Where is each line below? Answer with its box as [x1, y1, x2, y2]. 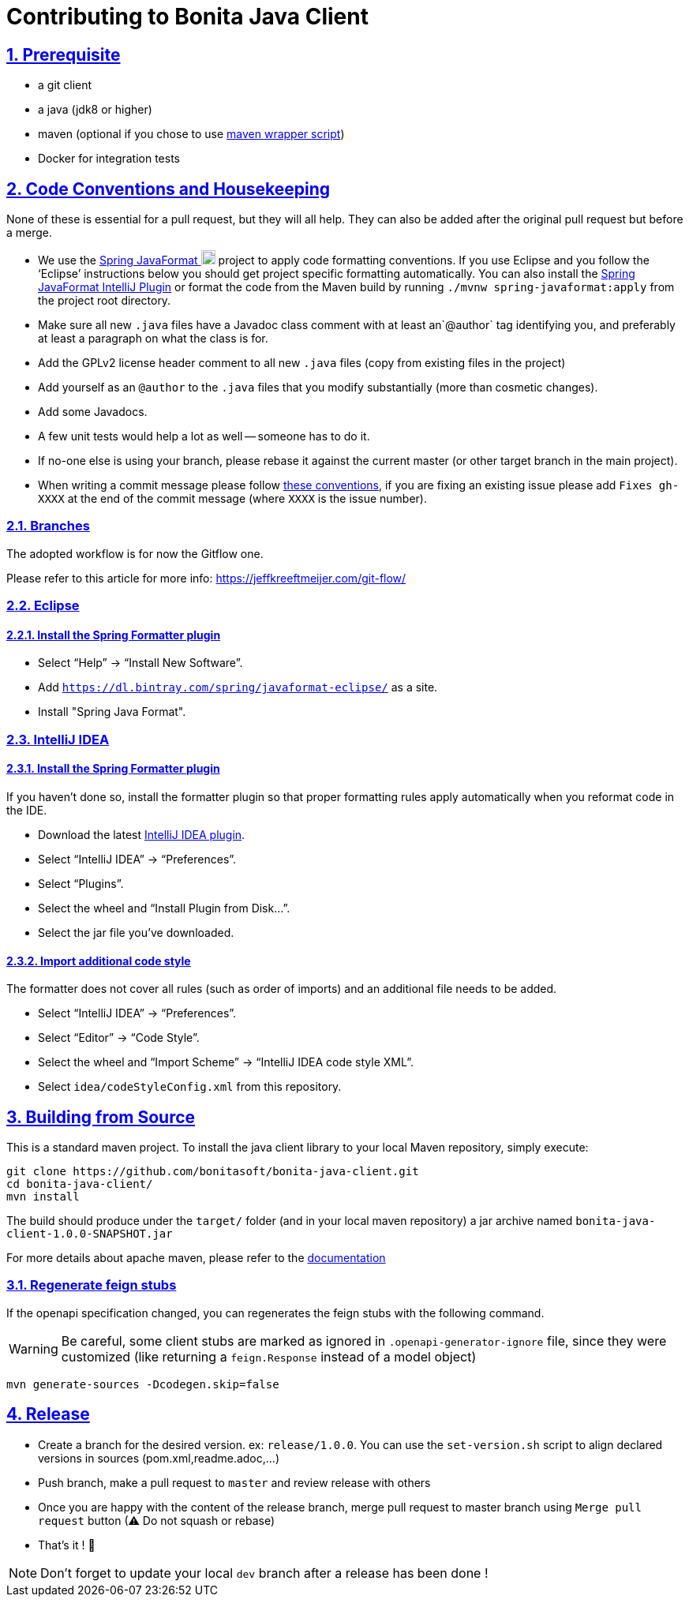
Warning [9, 1340, 58, 1357]
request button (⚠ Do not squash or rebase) [38, 1513, 275, 1527]
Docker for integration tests [38, 152, 180, 166]
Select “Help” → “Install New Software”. [38, 656, 243, 670]
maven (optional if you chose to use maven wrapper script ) [38, 127, 345, 141]
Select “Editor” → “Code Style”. [38, 1031, 200, 1045]
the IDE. [6, 803, 47, 817]
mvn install [6, 1190, 80, 1204]
